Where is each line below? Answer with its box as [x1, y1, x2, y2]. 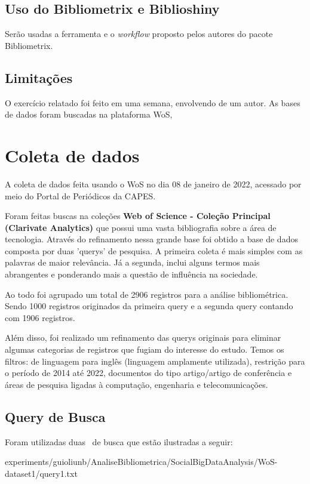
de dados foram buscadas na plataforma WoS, [5, 108, 173, 121]
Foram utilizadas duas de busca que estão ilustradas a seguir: [5, 435, 233, 448]
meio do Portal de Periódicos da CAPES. [5, 189, 156, 202]
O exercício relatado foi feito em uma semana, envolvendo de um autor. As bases [5, 96, 300, 109]
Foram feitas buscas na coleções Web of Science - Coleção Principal [5, 209, 271, 222]
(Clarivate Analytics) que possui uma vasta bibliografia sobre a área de [5, 221, 277, 233]
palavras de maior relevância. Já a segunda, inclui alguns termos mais [5, 256, 260, 269]
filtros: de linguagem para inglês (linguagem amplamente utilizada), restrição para [5, 354, 305, 367]
